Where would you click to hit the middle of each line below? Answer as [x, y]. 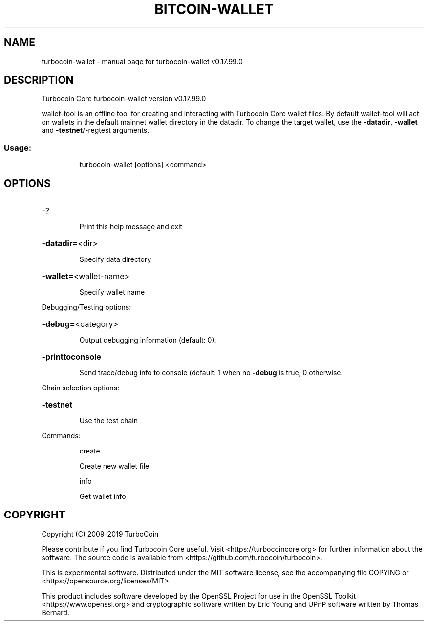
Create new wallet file [114, 466]
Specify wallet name [112, 292]
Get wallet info [103, 496]
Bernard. [55, 612]
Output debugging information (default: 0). [148, 340]
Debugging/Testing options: [86, 307]
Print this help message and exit [131, 227]
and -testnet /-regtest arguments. [96, 130]
